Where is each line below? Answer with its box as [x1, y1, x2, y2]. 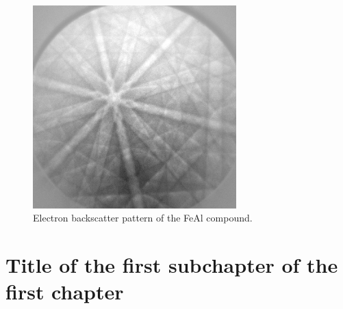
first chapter [5, 278, 124, 306]
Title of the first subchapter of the [5, 251, 338, 279]
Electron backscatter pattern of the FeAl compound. [33, 211, 253, 225]
